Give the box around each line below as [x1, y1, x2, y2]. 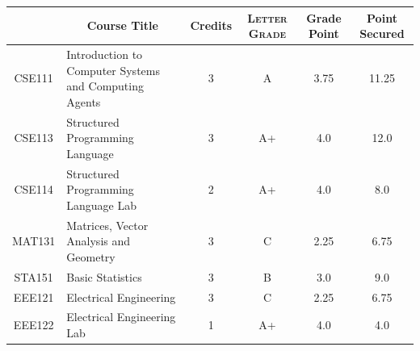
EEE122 [13, 316, 54, 333]
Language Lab [66, 196, 137, 213]
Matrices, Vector [66, 216, 149, 233]
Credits [190, 17, 233, 34]
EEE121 [13, 288, 54, 305]
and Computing [66, 77, 144, 94]
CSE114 [14, 181, 53, 198]
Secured [359, 25, 405, 42]
